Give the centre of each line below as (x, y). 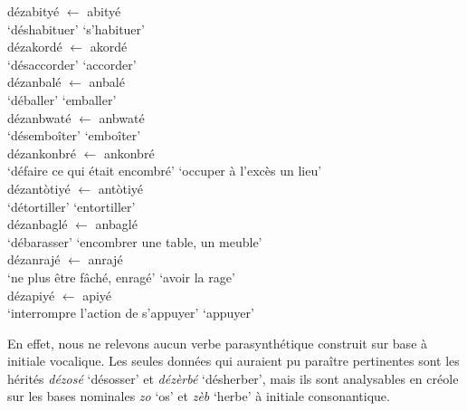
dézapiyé (31, 295)
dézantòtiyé (39, 188)
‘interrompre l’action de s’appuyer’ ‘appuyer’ (131, 313)
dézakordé (35, 47)
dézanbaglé (38, 224)
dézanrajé (34, 259)
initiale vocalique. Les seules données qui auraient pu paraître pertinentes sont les (233, 361)
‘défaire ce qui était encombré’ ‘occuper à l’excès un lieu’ (165, 171)
